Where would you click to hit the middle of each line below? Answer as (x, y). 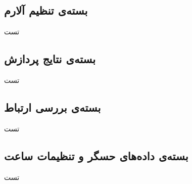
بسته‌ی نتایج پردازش (50, 59)
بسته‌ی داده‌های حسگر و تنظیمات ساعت (96, 155)
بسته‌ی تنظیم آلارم (46, 10)
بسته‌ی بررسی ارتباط (53, 107)
